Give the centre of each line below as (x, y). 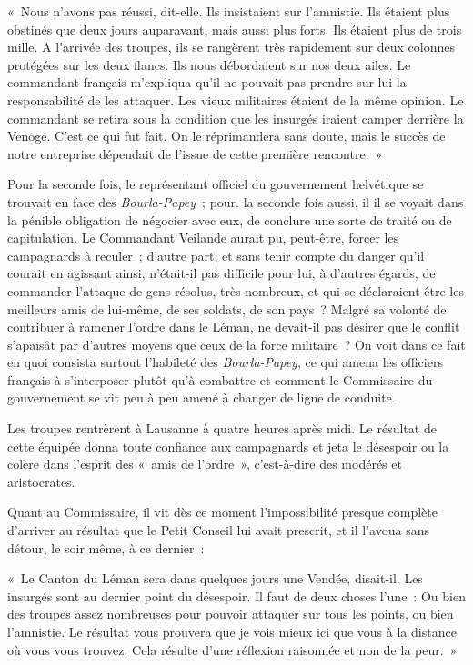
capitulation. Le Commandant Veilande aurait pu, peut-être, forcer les (203, 238)
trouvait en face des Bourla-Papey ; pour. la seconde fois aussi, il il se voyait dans (236, 201)
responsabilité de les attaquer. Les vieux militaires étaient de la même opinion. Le (236, 99)
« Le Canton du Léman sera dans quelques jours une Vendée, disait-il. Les (215, 578)
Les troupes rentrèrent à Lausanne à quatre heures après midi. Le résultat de (222, 428)
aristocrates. (41, 481)
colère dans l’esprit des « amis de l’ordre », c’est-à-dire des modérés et (205, 464)
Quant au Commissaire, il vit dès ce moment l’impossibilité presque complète (222, 512)
